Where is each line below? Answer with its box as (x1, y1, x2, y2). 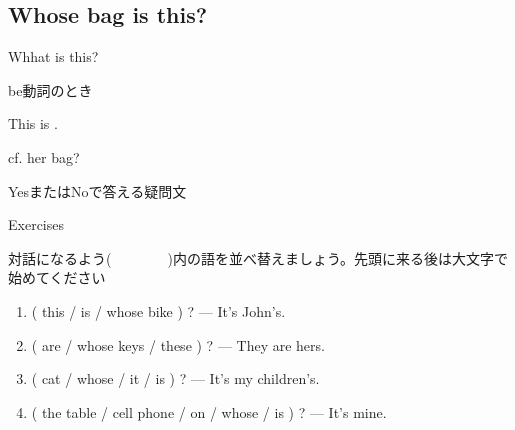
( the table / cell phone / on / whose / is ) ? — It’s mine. (31, 401, 387, 422)
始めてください (8, 267, 106, 288)
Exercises (8, 214, 64, 235)
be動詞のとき (8, 79, 93, 100)
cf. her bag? (8, 146, 80, 167)
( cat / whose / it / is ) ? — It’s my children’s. (31, 368, 320, 389)
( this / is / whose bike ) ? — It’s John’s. (31, 300, 286, 321)
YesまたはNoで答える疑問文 (8, 180, 187, 201)
